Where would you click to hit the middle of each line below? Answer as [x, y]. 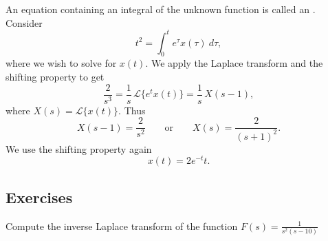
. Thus [132, 110]
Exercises [39, 197]
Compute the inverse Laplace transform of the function [122, 226]
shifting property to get [55, 77]
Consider [24, 22]
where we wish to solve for [61, 63]
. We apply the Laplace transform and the [234, 63]
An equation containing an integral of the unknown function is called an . [161, 9]
